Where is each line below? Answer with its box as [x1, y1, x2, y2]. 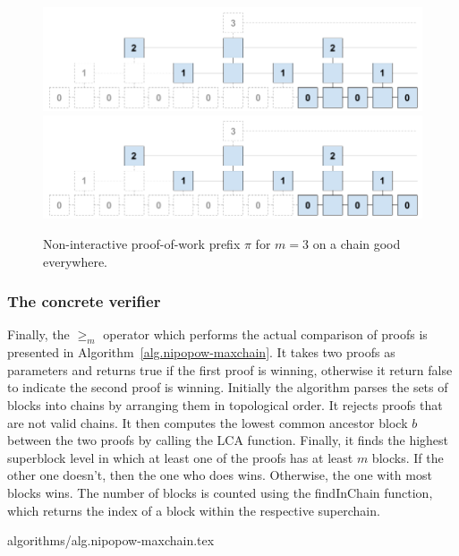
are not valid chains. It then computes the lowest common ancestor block [7, 413, 408, 432]
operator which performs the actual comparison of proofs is [103, 325, 428, 344]
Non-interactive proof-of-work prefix [43, 235, 241, 253]
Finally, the [7, 325, 70, 344]
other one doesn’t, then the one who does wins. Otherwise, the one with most [7, 466, 432, 484]
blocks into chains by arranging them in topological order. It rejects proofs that [7, 396, 443, 415]
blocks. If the [371, 448, 444, 466]
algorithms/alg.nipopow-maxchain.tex [7, 531, 215, 550]
